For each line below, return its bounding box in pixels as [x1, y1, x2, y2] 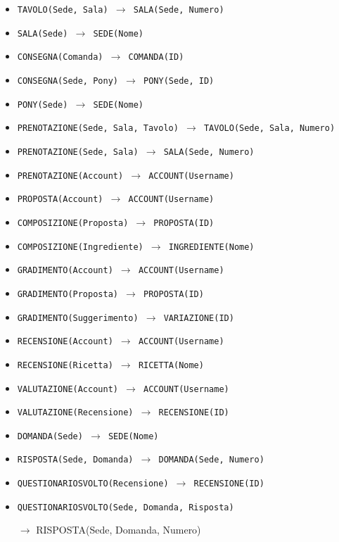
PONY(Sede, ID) [143, 75, 215, 86]
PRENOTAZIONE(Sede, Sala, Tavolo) [17, 123, 179, 134]
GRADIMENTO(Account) [17, 265, 113, 276]
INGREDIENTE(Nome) [168, 241, 255, 252]
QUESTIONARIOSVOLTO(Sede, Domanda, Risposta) [17, 502, 234, 512]
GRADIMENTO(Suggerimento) [17, 313, 139, 323]
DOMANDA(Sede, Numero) [158, 455, 264, 465]
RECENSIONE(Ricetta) [17, 360, 113, 370]
